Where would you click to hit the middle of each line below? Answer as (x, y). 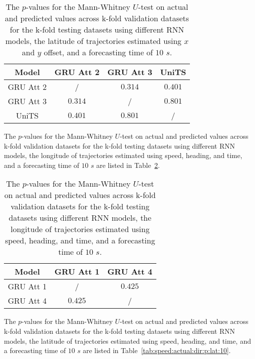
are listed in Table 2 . (128, 165)
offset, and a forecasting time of (98, 52)
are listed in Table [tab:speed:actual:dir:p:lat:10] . (157, 350)
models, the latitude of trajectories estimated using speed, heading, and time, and (127, 340)
